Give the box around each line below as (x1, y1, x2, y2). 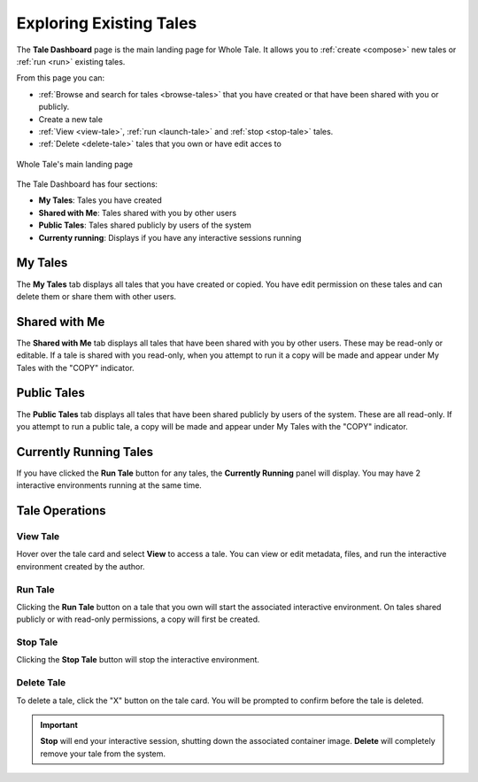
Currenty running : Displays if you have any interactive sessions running (38, 232, 302, 243)
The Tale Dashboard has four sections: (16, 179, 158, 190)
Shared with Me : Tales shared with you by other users (38, 207, 237, 218)
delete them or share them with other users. (16, 290, 177, 301)
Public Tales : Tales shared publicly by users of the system (38, 220, 252, 230)
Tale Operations (16, 503, 106, 518)
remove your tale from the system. (40, 748, 166, 759)
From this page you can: (16, 73, 105, 83)
